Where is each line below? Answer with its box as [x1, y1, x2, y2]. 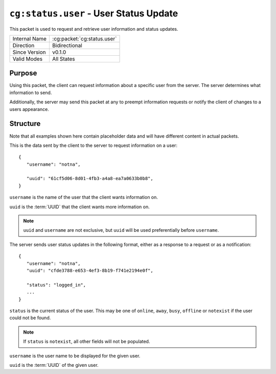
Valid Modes [12, 55, 43, 62]
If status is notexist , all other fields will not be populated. [23, 338, 150, 345]
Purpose [9, 69, 37, 78]
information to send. [9, 90, 52, 96]
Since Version [12, 49, 46, 56]
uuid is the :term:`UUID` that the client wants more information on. [9, 204, 150, 210]
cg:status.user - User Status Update [9, 8, 178, 19]
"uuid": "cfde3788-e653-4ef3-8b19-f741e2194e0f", [26, 268, 153, 273]
